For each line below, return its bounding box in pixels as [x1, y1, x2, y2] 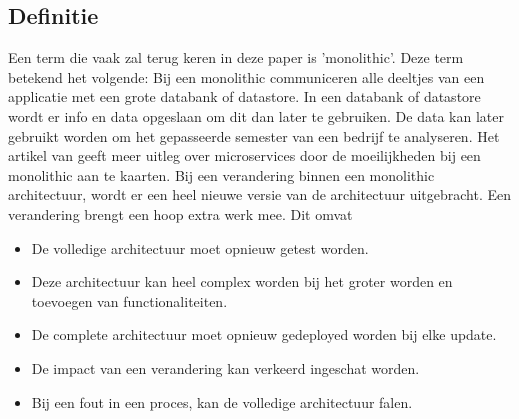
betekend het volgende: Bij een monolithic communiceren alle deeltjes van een [8, 66, 485, 87]
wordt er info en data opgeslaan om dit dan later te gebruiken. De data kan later [8, 105, 504, 126]
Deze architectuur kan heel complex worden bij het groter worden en [31, 271, 453, 292]
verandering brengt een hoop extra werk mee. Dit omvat [8, 203, 353, 224]
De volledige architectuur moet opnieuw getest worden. [31, 237, 369, 258]
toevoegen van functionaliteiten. [31, 290, 228, 311]
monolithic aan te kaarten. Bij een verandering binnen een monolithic [8, 164, 435, 185]
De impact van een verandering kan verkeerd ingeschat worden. [31, 357, 420, 378]
